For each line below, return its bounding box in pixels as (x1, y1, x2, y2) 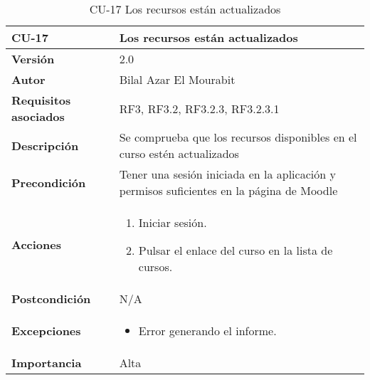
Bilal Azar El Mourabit (119, 71, 236, 88)
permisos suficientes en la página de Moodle (119, 182, 338, 199)
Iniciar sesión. (138, 214, 207, 231)
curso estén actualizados (119, 145, 239, 162)
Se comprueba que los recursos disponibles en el (119, 129, 357, 145)
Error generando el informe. (138, 322, 277, 339)
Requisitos (11, 92, 71, 108)
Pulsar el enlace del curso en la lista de (138, 242, 333, 258)
